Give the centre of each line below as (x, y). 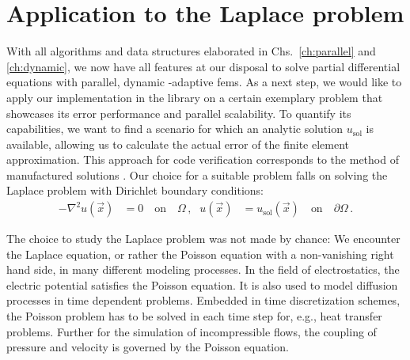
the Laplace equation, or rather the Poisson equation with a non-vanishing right (200, 254)
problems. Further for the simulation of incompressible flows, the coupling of (192, 331)
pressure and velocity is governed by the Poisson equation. (148, 347)
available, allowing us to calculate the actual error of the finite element (178, 144)
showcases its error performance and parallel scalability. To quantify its (179, 113)
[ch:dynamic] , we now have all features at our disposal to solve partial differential (203, 66)
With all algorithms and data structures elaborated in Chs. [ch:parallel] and (191, 51)
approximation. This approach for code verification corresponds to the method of (203, 159)
